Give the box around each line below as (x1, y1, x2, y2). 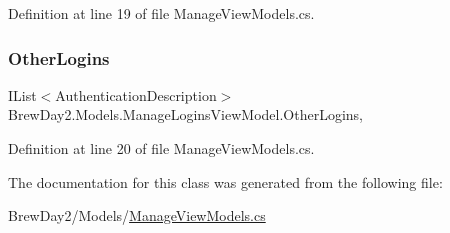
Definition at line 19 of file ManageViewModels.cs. (8, 3, 315, 23)
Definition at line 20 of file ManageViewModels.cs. (8, 138, 315, 158)
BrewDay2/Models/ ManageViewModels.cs (8, 205, 266, 226)
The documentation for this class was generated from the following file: (8, 171, 443, 192)
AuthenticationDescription (55, 84, 217, 105)
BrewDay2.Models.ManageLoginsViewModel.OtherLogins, (8, 104, 364, 125)
